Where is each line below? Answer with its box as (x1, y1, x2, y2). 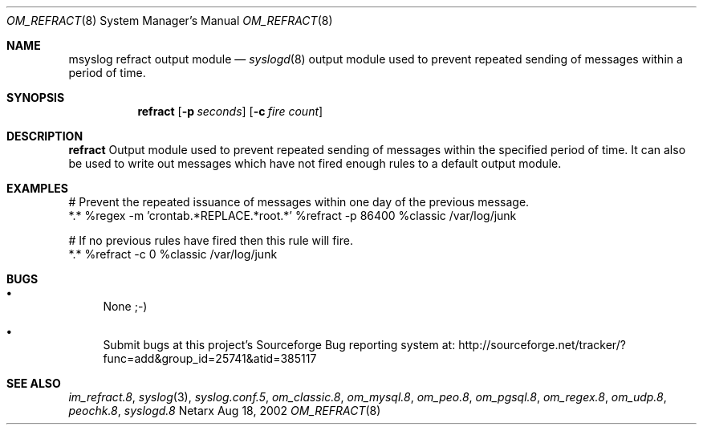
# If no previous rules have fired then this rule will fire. (68, 234, 353, 247)
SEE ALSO (6, 376, 61, 390)
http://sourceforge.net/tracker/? (458, 338, 626, 352)
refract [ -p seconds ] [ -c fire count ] (137, 104, 323, 118)
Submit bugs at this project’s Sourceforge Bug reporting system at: (103, 338, 456, 352)
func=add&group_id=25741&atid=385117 (103, 352, 317, 365)
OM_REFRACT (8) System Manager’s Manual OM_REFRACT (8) (6, 14, 333, 27)
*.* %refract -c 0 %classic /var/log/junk (68, 247, 278, 261)
